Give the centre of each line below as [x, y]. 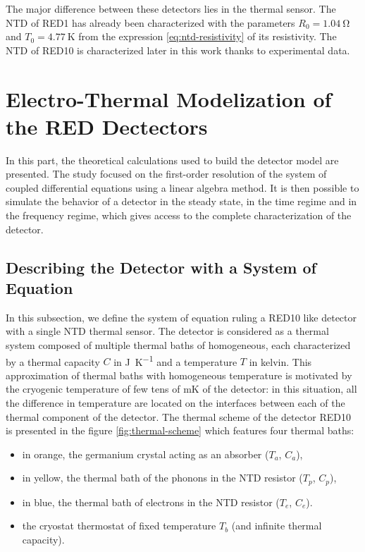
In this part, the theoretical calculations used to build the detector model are [172, 160]
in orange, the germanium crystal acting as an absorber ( [146, 454]
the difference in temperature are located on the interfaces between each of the [175, 403]
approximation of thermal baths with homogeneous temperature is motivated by [179, 375]
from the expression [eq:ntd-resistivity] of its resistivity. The [208, 36]
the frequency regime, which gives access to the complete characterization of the [179, 215]
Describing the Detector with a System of [161, 267]
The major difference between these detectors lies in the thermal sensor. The [171, 8]
